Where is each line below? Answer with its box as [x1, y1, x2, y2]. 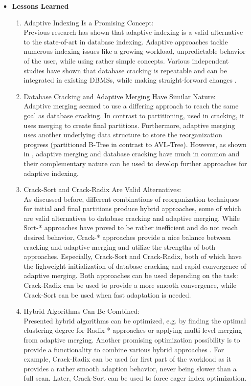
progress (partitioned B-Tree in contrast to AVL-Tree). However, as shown [23, 139, 247, 149]
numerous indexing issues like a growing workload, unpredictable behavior [23, 46, 246, 56]
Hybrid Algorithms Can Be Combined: [23, 306, 140, 316]
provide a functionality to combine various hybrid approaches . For [23, 344, 224, 354]
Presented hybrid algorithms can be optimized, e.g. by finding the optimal [23, 315, 246, 325]
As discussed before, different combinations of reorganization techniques [23, 193, 239, 204]
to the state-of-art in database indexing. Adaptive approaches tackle [23, 36, 228, 46]
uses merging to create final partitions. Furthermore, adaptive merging [23, 120, 235, 130]
